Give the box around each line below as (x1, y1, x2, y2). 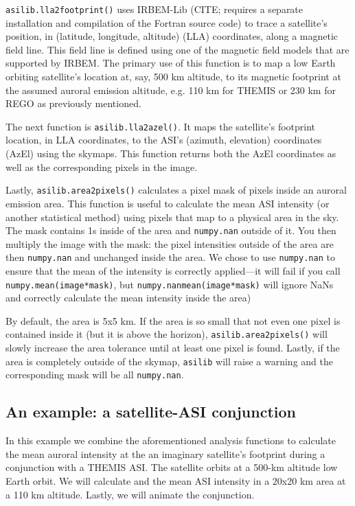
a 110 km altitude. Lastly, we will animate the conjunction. (5, 487, 255, 501)
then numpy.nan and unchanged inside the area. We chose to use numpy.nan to (5, 250, 335, 264)
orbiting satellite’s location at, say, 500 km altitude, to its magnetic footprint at (5, 69, 341, 84)
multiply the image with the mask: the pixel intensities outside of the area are (5, 236, 334, 251)
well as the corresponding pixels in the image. (5, 159, 198, 174)
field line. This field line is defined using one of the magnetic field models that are (5, 42, 350, 56)
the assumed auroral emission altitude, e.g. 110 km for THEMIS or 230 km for (5, 82, 336, 97)
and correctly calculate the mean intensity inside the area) (5, 290, 251, 305)
